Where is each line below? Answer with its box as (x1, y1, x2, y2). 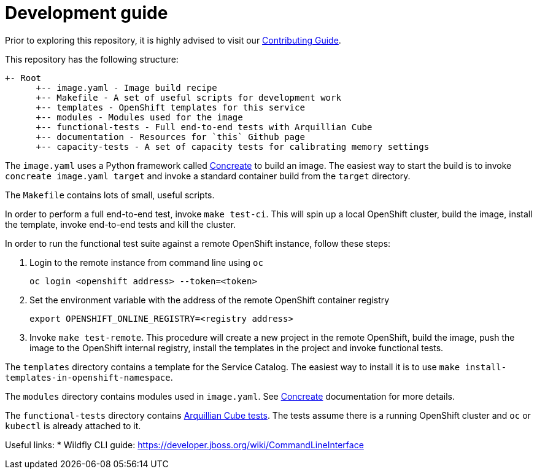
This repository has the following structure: (5, 53, 179, 64)
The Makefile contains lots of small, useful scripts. (5, 189, 215, 200)
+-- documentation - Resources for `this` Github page (36, 131, 305, 142)
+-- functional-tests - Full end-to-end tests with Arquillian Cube (36, 122, 373, 132)
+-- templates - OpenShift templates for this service (36, 102, 305, 112)
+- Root (5, 72, 42, 83)
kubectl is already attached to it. (5, 420, 141, 431)
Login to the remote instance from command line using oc (29, 257, 263, 268)
